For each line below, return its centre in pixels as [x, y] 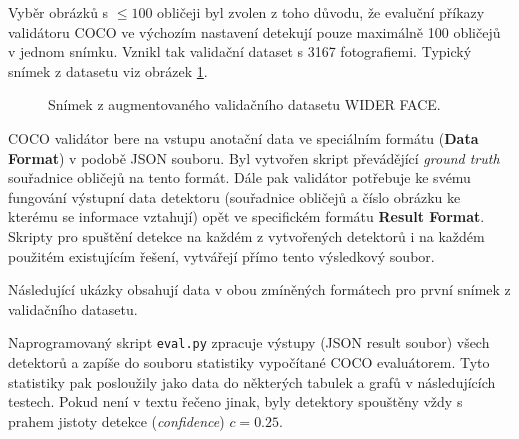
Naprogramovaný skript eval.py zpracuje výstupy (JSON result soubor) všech [249, 342]
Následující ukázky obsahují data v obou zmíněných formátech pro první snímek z [259, 289]
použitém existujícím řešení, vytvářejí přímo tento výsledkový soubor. [221, 255]
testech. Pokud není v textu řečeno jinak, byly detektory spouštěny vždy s [235, 401]
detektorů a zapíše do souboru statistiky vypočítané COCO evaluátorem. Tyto [249, 361]
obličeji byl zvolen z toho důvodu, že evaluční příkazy [321, 12]
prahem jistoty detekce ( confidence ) [116, 420]
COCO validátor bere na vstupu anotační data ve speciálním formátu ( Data [243, 137]
